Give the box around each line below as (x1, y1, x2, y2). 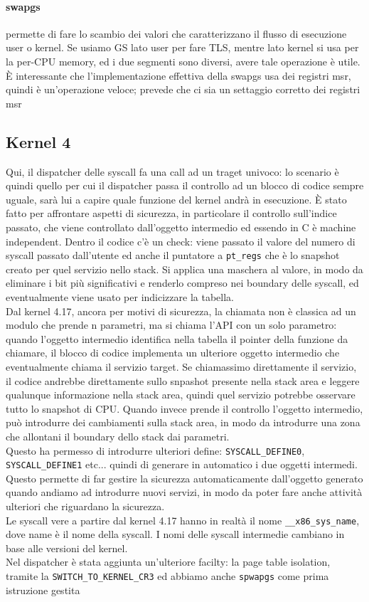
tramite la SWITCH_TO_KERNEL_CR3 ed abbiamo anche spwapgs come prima (6, 569, 329, 583)
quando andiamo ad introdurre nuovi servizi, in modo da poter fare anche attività (6, 485, 363, 500)
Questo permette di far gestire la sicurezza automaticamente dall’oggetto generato (6, 470, 363, 485)
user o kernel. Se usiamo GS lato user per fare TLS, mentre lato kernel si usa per (6, 40, 359, 55)
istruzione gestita (6, 582, 80, 597)
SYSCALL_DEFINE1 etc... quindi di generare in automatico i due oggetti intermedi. (6, 457, 358, 472)
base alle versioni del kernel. (6, 540, 128, 555)
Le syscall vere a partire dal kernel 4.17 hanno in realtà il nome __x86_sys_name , (6, 512, 360, 527)
